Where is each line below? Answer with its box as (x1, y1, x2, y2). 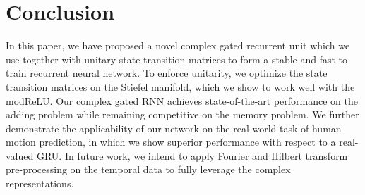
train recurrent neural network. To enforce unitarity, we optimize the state (6, 65, 328, 80)
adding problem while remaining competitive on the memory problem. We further (6, 107, 359, 122)
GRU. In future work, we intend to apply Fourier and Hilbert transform (36, 148, 348, 163)
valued (6, 148, 34, 163)
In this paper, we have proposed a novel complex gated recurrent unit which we (6, 38, 350, 53)
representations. (6, 176, 74, 191)
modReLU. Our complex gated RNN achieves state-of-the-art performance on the (6, 93, 359, 108)
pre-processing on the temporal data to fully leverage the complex (6, 162, 291, 177)
